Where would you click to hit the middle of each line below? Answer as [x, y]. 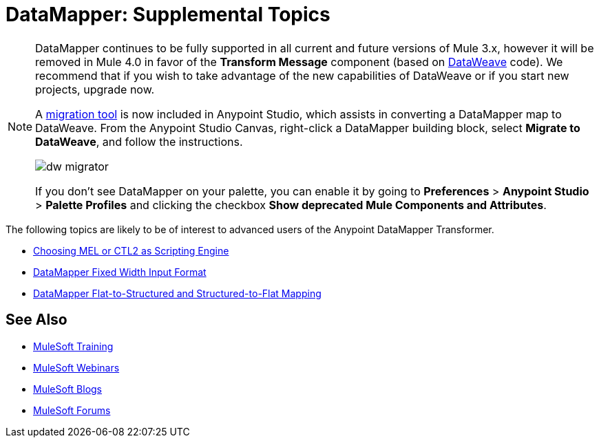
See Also [36, 320]
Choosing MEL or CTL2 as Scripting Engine [131, 250]
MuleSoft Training [73, 346]
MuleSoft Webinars [76, 367]
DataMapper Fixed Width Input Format [120, 272]
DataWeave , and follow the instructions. [139, 141]
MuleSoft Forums [72, 410]
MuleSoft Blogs [67, 389]
